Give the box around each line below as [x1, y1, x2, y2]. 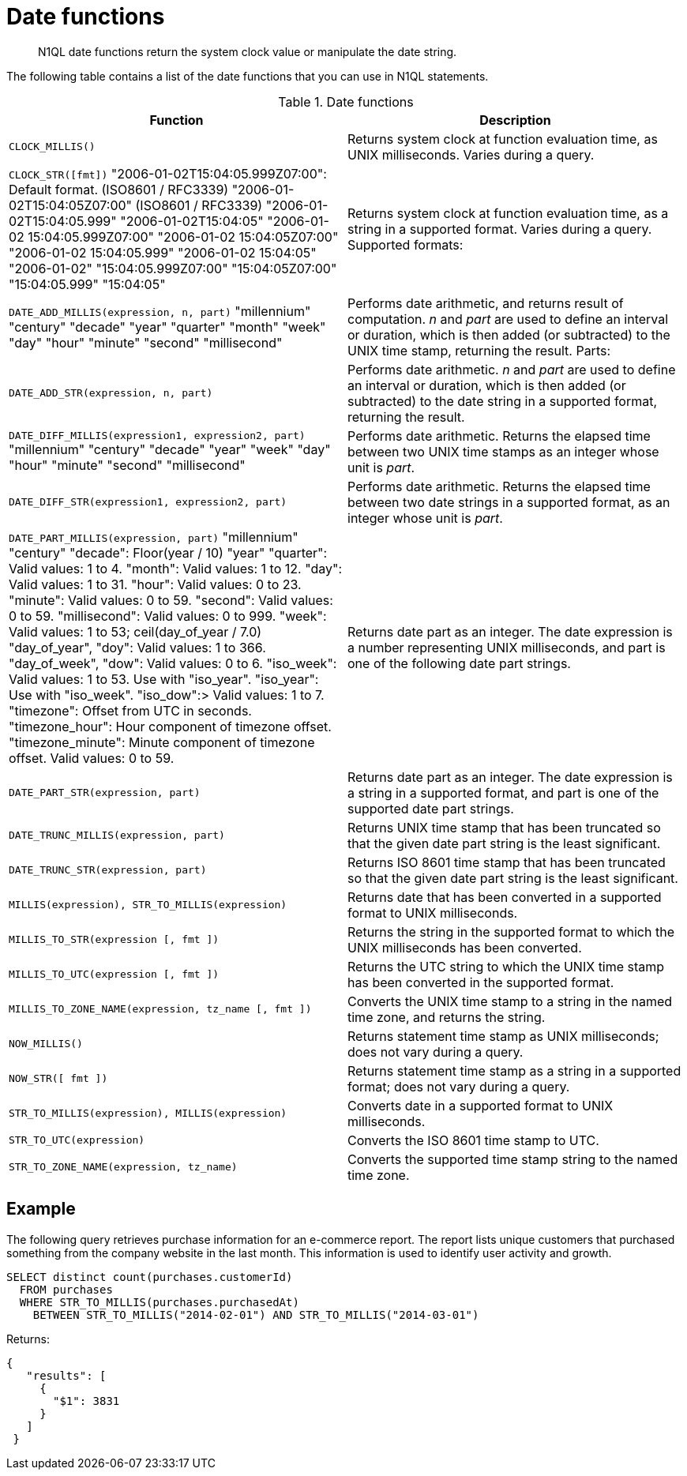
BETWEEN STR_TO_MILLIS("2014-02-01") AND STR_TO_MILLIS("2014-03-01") [32, 1308, 479, 1321]
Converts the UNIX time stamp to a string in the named [347, 993, 673, 1009]
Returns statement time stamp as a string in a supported [347, 1062, 681, 1079]
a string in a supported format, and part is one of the [347, 784, 659, 801]
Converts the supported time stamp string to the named [347, 1151, 678, 1167]
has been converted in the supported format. [347, 974, 614, 990]
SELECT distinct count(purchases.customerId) [6, 1270, 293, 1283]
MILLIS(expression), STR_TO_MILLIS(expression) [9, 899, 287, 911]
